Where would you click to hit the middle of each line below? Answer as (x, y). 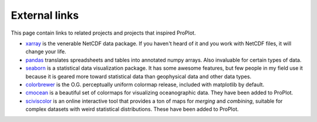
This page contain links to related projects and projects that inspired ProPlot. (103, 33)
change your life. (46, 52)
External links (45, 15)
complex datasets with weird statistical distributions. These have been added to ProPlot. (132, 109)
